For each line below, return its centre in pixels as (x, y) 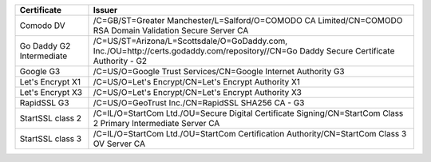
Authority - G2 (120, 61)
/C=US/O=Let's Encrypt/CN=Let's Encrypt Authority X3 (198, 92)
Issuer (105, 10)
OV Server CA (119, 144)
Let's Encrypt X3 (51, 92)
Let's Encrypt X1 (50, 82)
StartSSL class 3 (51, 138)
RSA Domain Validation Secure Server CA (171, 30)
